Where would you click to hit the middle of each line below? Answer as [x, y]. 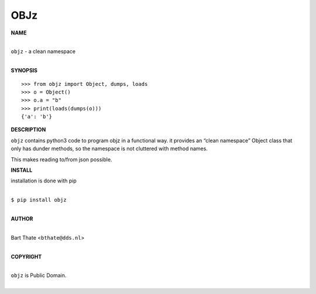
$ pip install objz [39, 200]
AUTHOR [22, 219]
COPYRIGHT [26, 257]
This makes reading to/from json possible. [61, 159]
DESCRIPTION [28, 130]
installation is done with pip [44, 181]
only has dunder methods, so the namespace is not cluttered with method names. [109, 148]
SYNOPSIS [24, 71]
